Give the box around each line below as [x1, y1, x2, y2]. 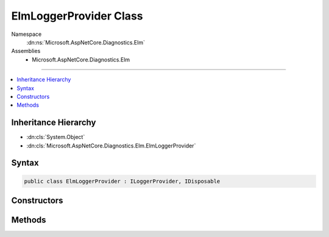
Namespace [11, 30, 42, 38]
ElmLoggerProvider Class [11, 9, 143, 23]
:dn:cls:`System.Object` [26, 133, 85, 141]
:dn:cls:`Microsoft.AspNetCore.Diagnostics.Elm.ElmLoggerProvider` [26, 142, 196, 149]
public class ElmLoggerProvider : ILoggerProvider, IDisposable [24, 177, 221, 185]
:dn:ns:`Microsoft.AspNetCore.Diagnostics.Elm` [26, 38, 146, 46]
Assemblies [11, 48, 41, 55]
